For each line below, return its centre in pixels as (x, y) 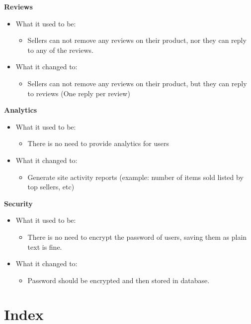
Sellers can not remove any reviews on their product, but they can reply (137, 83)
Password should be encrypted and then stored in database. (119, 280)
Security (18, 203)
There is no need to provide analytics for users (98, 143)
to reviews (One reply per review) (79, 93)
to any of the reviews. (60, 50)
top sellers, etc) (51, 187)
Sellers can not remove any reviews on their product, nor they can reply (137, 40)
